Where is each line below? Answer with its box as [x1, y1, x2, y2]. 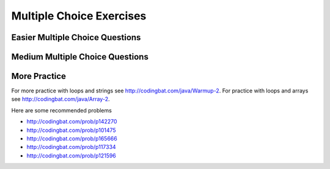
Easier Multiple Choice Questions [11, 32, 141, 43]
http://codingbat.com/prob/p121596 [26, 152, 116, 159]
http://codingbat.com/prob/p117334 [26, 143, 116, 151]
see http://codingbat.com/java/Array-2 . [11, 95, 110, 103]
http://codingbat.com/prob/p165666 [26, 135, 117, 142]
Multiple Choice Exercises [11, 9, 147, 22]
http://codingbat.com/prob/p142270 [26, 118, 117, 125]
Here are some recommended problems [11, 106, 112, 114]
